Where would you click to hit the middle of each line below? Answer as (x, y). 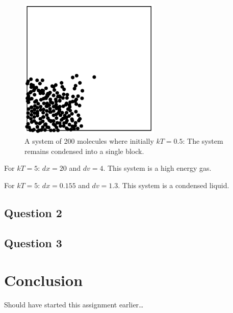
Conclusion (44, 280)
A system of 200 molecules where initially (89, 140)
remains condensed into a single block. (84, 151)
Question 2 (33, 212)
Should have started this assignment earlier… (74, 305)
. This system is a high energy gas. (157, 168)
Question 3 (33, 242)
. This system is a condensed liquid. (174, 185)
